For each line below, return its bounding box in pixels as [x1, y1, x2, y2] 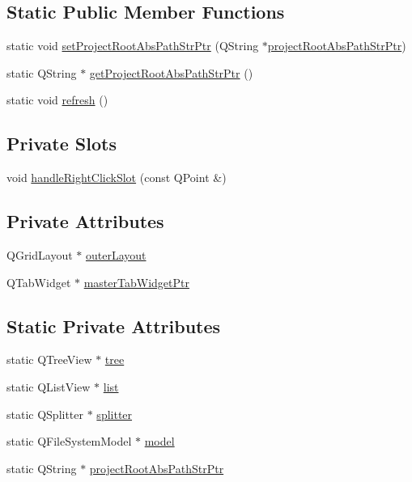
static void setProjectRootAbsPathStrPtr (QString [6, 37, 259, 54]
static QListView [6, 378, 91, 395]
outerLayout [85, 246, 147, 263]
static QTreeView [6, 351, 92, 368]
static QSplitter [6, 405, 84, 422]
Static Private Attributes [6, 313, 221, 338]
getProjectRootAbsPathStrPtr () [89, 64, 253, 81]
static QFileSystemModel [6, 433, 132, 450]
